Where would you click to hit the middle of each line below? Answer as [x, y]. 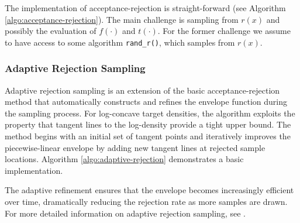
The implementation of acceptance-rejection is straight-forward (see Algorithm [145, 8]
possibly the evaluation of [51, 31]
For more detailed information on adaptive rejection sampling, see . [125, 213]
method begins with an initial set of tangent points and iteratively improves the [148, 136]
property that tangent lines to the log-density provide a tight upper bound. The [148, 124]
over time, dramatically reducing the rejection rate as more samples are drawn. [146, 201]
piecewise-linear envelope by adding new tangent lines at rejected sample [135, 147]
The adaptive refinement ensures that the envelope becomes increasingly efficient [149, 190]
